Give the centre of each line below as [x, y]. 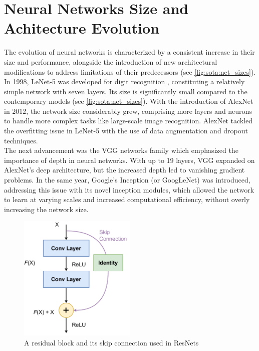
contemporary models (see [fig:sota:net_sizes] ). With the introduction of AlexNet [129, 101]
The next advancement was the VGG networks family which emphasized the [121, 150]
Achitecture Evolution [82, 28]
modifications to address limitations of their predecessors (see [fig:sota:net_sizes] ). [130, 71]
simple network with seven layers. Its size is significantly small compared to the [126, 91]
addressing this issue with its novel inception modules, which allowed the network [129, 189]
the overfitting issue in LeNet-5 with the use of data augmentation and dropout [126, 131]
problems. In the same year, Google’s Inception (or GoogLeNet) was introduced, [127, 180]
